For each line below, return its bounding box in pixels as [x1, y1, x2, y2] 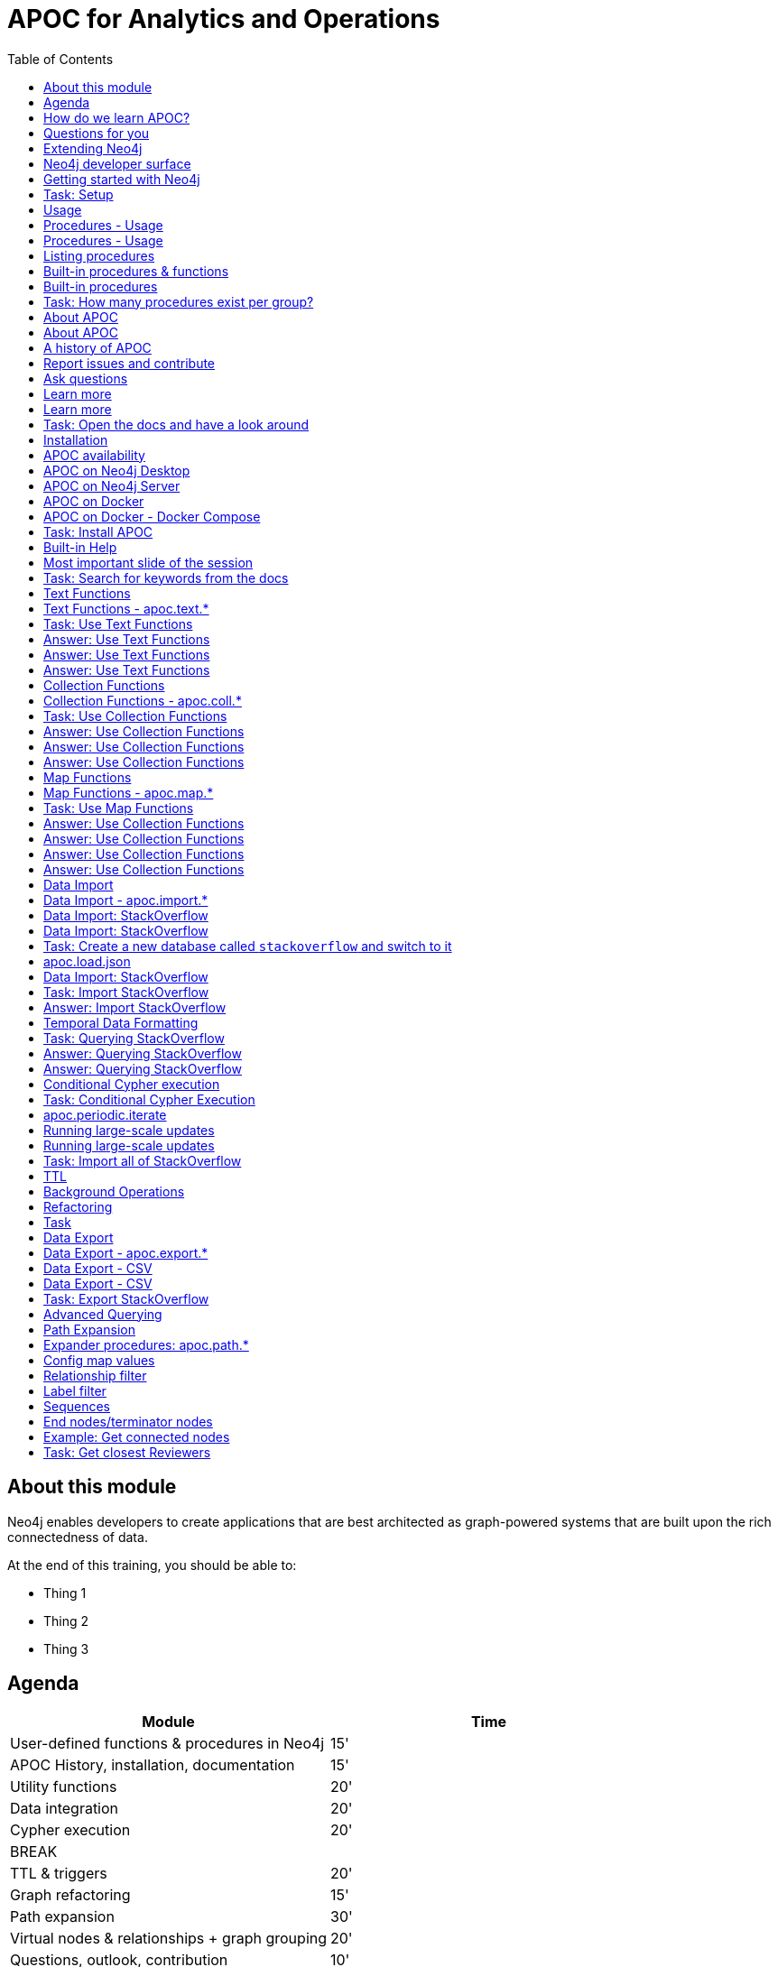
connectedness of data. [7, 1528, 148, 1545]
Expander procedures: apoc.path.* [43, 1336, 249, 1353]
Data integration [10, 1799, 119, 1818]
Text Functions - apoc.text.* [43, 600, 209, 616]
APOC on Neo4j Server [43, 477, 181, 494]
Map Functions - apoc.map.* [43, 784, 214, 800]
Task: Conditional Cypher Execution [43, 1091, 255, 1107]
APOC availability [43, 447, 145, 463]
